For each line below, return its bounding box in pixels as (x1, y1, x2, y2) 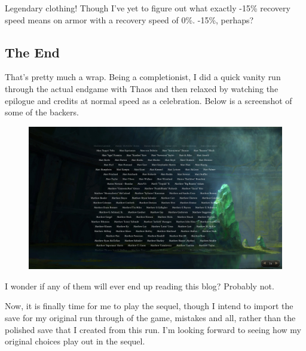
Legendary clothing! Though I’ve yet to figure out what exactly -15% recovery (5, 2, 290, 14)
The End (5, 42, 60, 61)
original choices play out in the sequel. (5, 335, 145, 347)
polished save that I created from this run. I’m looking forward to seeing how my (5, 323, 301, 335)
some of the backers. (5, 106, 79, 118)
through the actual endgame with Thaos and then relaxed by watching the (5, 82, 279, 94)
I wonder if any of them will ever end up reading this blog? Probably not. (5, 279, 274, 292)
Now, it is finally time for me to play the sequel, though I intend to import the (5, 300, 293, 312)
